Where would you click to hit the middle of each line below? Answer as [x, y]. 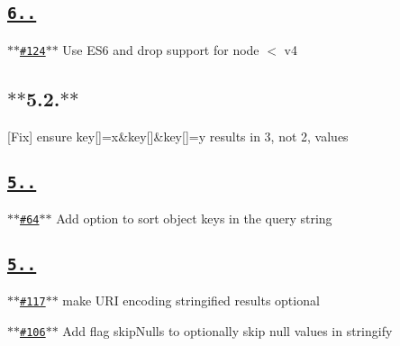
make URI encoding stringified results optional [191, 300]
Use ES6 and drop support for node [161, 49]
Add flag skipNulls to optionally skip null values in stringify [227, 331]
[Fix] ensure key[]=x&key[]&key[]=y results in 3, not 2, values [178, 136]
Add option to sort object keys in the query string [194, 219]
